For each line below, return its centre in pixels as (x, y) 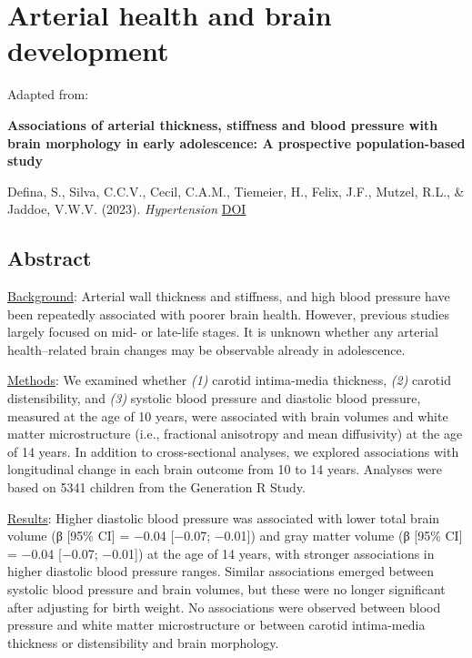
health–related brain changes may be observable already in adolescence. (206, 349)
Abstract (50, 258)
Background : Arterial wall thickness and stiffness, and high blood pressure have (229, 296)
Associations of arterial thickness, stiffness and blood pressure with (223, 124)
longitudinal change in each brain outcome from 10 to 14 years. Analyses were (225, 469)
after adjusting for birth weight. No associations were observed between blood (224, 607)
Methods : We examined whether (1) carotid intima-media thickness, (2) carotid (229, 380)
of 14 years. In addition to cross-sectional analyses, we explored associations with (233, 451)
